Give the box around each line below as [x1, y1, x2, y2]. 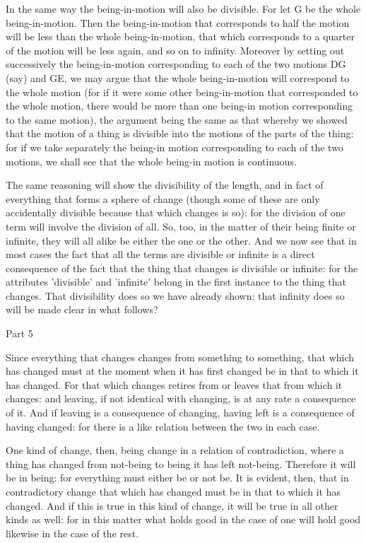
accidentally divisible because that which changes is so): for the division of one [6, 205, 346, 220]
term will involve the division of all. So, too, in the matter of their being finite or [6, 218, 356, 233]
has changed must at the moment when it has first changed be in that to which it [6, 363, 359, 378]
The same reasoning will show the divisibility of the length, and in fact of [6, 177, 324, 192]
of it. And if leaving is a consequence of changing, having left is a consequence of [6, 405, 355, 420]
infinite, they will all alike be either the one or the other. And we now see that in [6, 233, 357, 247]
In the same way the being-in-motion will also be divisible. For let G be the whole [6, 1, 361, 16]
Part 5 [6, 326, 33, 341]
